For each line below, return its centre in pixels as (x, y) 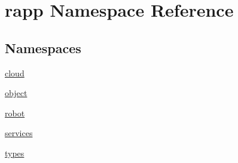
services (19, 133)
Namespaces (43, 47)
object (16, 93)
